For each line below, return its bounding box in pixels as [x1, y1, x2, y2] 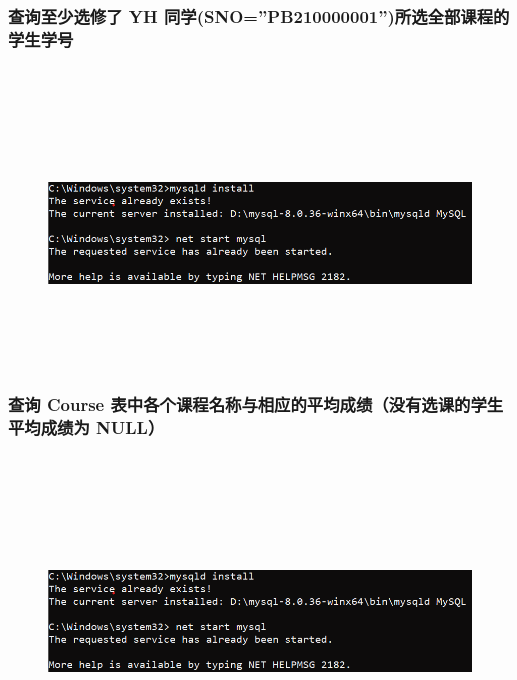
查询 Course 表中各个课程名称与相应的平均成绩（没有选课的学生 [8, 391, 504, 416]
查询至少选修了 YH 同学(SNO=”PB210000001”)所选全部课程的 [8, 3, 510, 28]
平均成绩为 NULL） [8, 414, 165, 439]
